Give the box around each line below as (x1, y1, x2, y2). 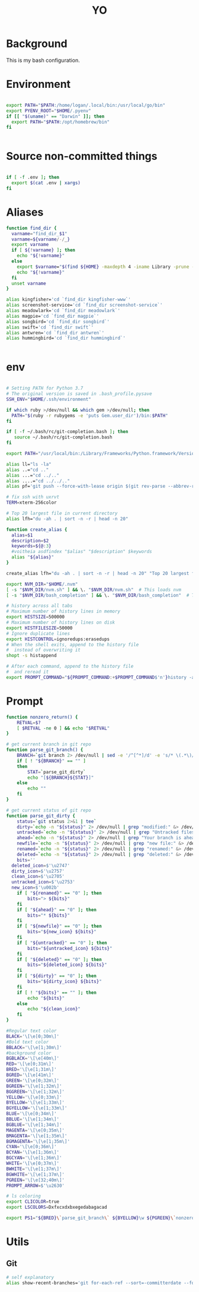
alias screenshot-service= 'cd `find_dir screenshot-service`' (6, 302, 163, 308)
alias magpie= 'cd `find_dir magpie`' (6, 313, 99, 319)
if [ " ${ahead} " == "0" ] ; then (17, 906, 97, 912)
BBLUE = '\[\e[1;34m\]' (6, 1116, 60, 1122)
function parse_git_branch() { (6, 747, 84, 753)
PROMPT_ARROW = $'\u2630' (6, 1183, 65, 1189)
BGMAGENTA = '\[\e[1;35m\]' (6, 1138, 70, 1144)
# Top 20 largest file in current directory (6, 510, 118, 517)
